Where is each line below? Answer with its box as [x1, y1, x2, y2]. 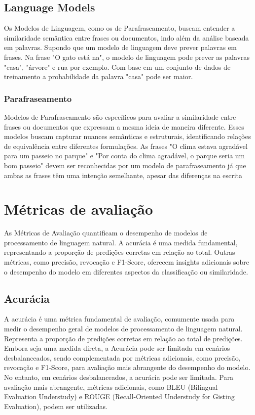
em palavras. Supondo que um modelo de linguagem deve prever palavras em [4, 42, 237, 52]
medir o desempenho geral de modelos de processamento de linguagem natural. [4, 323, 243, 334]
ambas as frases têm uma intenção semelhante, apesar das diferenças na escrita [4, 170, 242, 180]
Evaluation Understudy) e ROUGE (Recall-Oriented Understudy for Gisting [4, 391, 235, 402]
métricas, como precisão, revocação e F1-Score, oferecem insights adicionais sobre [4, 257, 250, 267]
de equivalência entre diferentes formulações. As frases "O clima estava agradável [4, 140, 248, 151]
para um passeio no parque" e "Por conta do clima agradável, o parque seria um [4, 150, 245, 161]
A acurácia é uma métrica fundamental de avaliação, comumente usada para [4, 314, 235, 324]
